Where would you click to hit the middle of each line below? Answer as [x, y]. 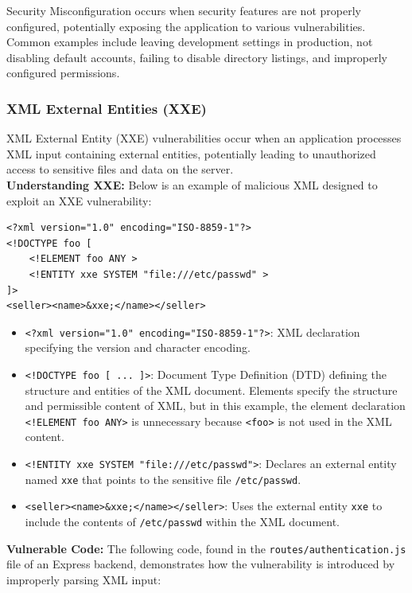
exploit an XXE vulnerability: [79, 200]
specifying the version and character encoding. [138, 347]
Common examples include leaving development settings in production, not [190, 42]
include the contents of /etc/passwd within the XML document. [182, 522]
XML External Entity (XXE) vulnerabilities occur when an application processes [204, 138]
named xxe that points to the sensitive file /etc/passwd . [163, 479]
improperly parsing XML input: [84, 579]
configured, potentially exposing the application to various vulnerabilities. [186, 26]
